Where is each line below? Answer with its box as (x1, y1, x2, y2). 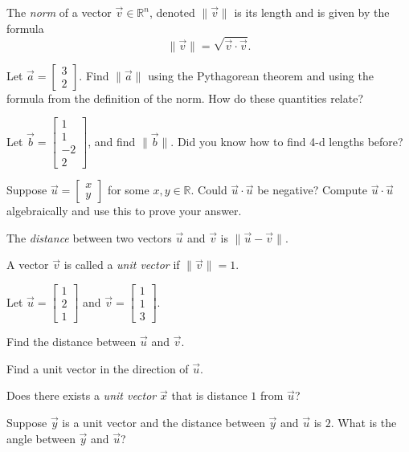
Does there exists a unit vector (6, 387, 157, 404)
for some (107, 181, 149, 198)
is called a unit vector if (63, 256, 180, 273)
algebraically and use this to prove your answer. (6, 202, 242, 219)
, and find (88, 132, 136, 149)
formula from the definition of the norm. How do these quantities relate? (6, 89, 364, 106)
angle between (6, 430, 76, 446)
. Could (190, 181, 227, 198)
